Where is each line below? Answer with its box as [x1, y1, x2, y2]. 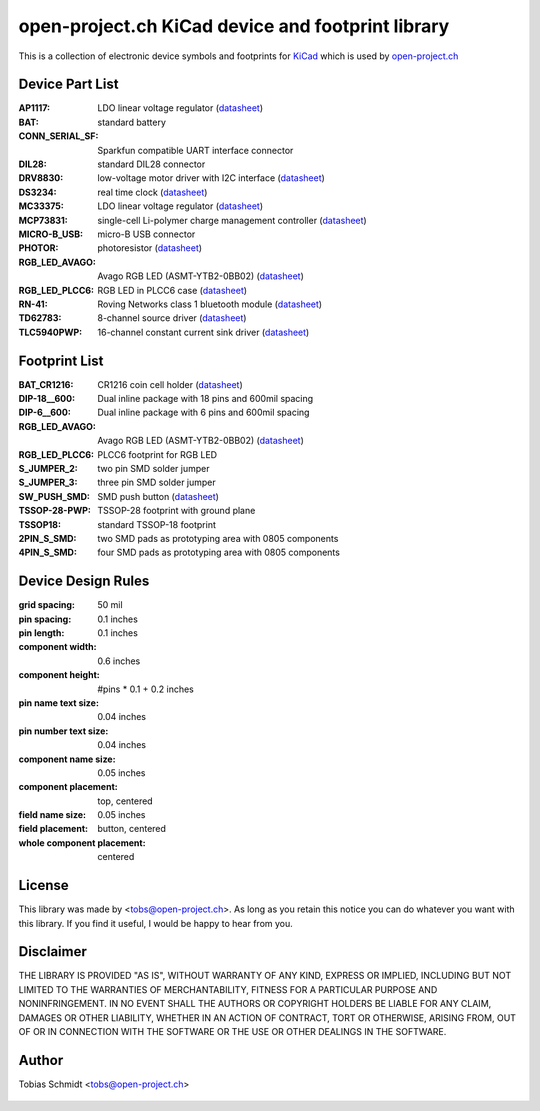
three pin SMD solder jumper [97, 476, 217, 489]
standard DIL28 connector [97, 158, 206, 170]
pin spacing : [18, 613, 72, 625]
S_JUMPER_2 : [18, 462, 79, 474]
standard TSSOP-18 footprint [97, 518, 217, 530]
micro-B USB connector [97, 228, 196, 240]
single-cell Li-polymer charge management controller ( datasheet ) [97, 214, 367, 226]
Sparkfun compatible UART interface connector [97, 144, 294, 156]
